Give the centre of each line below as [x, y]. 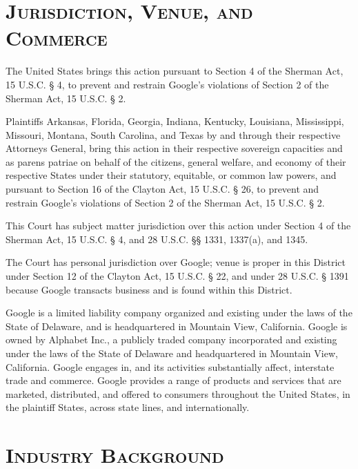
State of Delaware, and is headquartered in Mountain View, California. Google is [177, 326]
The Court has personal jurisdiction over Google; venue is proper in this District [176, 262]
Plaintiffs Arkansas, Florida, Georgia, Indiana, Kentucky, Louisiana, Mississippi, [175, 121]
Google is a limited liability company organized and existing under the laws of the [179, 313]
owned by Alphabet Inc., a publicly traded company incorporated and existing [171, 339]
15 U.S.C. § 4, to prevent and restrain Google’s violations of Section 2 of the [167, 84]
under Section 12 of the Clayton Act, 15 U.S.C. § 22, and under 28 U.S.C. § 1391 [177, 276]
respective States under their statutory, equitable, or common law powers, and [171, 175]
